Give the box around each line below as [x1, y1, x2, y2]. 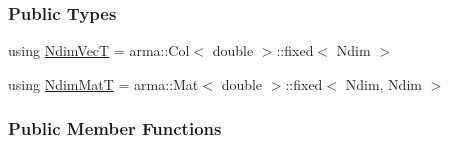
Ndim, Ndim [345, 73, 422, 94]
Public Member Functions [8, 116, 222, 141]
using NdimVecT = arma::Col [8, 40, 190, 61]
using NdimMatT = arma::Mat [8, 73, 199, 94]
